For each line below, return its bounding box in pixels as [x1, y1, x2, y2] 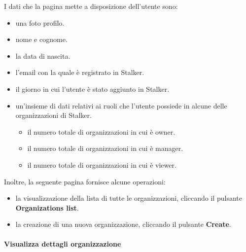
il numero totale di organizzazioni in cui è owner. [27, 126, 176, 137]
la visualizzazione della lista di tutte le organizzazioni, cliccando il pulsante [15, 193, 242, 203]
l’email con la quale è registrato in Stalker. [15, 67, 144, 77]
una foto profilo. [15, 17, 65, 28]
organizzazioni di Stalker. [15, 110, 92, 120]
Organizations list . [15, 202, 79, 213]
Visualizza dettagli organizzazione [4, 238, 121, 249]
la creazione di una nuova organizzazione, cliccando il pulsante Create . [15, 219, 231, 229]
